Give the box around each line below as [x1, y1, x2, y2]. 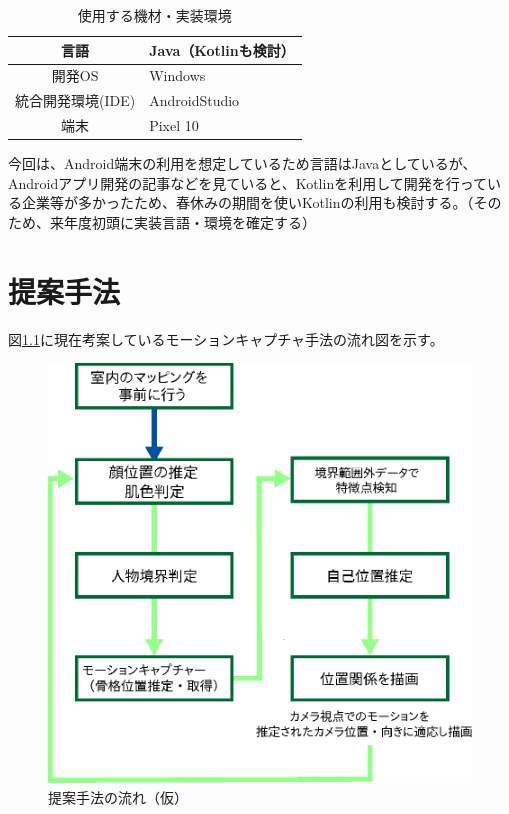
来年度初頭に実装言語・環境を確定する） [49, 212, 316, 232]
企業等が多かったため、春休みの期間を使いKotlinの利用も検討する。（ [21, 192, 474, 213]
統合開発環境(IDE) [15, 90, 136, 111]
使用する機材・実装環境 [77, 5, 232, 25]
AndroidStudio [149, 90, 240, 111]
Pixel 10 [149, 115, 199, 136]
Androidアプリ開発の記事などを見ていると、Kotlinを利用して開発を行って [8, 172, 488, 193]
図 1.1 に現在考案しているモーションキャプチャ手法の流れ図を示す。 [8, 328, 444, 349]
